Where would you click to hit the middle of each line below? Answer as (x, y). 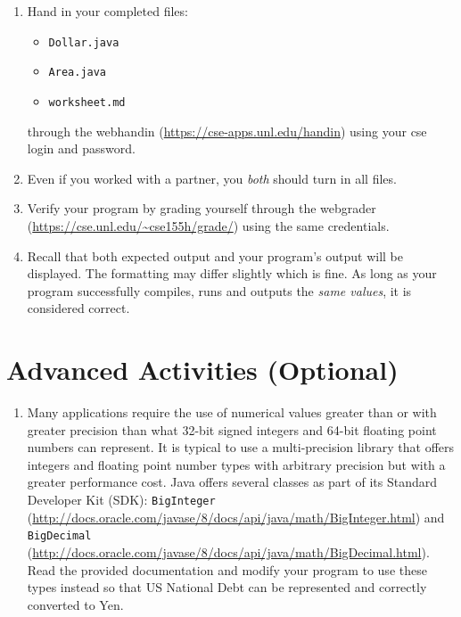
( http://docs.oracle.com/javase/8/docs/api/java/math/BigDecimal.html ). (228, 551)
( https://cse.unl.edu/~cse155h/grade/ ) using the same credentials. (208, 225)
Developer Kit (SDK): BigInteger (121, 499)
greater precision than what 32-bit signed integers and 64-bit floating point (232, 429)
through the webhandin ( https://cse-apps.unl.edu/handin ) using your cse (227, 131)
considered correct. (78, 308)
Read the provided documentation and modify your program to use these (227, 569)
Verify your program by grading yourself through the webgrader (202, 208)
